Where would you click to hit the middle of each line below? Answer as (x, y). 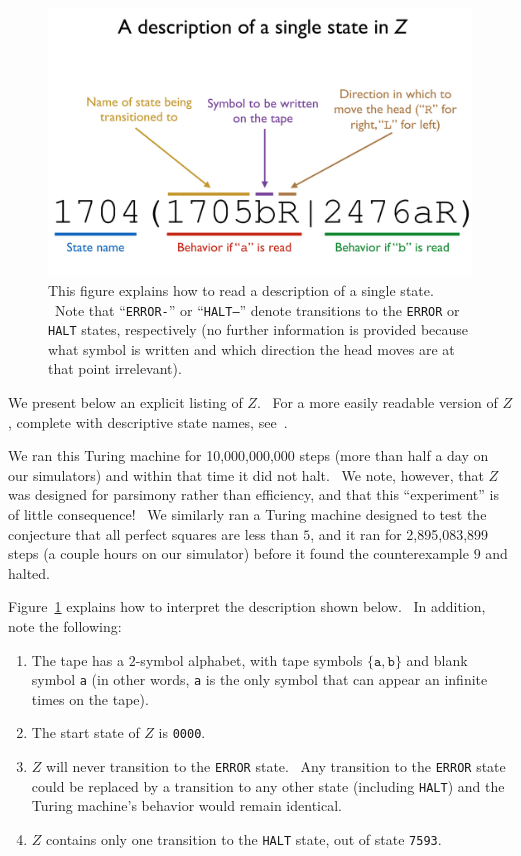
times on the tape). (90, 698)
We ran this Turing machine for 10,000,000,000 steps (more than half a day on (248, 455)
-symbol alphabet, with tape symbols (249, 659)
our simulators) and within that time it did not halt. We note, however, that (246, 474)
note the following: (65, 625)
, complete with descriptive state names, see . (148, 421)
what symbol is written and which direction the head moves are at (251, 348)
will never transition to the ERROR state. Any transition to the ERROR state (276, 766)
